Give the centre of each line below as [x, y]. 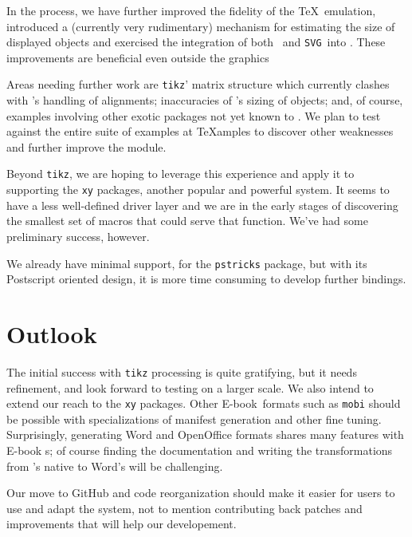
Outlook [52, 334]
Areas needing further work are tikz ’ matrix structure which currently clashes [198, 84]
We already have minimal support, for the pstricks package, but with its [187, 263]
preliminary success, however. [78, 236]
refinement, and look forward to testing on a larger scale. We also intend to [190, 387]
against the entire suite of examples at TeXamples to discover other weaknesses [200, 131]
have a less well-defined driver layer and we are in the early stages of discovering [202, 205]
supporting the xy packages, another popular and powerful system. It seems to [198, 190]
